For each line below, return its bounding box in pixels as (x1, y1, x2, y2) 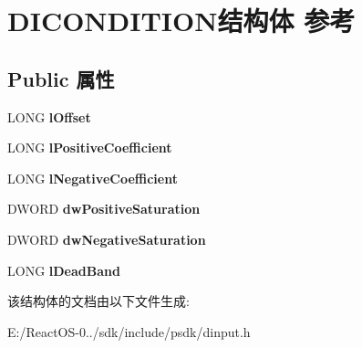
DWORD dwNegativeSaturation (7, 229, 206, 248)
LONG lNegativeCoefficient (7, 168, 178, 187)
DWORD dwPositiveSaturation (7, 199, 201, 218)
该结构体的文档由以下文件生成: (7, 291, 190, 311)
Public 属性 (7, 64, 115, 92)
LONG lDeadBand (7, 260, 120, 279)
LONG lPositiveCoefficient (7, 138, 172, 157)
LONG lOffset (7, 107, 91, 126)
